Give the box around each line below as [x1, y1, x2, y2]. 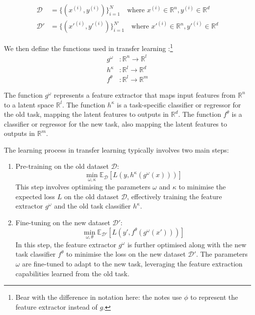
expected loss [15, 191, 55, 201]
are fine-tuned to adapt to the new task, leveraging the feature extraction [22, 259, 243, 269]
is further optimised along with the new [127, 239, 247, 249]
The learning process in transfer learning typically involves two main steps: [4, 144, 229, 155]
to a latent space [4, 99, 54, 109]
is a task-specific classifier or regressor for [117, 99, 241, 109]
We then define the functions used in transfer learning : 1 [4, 42, 173, 53]
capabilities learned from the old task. [15, 268, 129, 278]
